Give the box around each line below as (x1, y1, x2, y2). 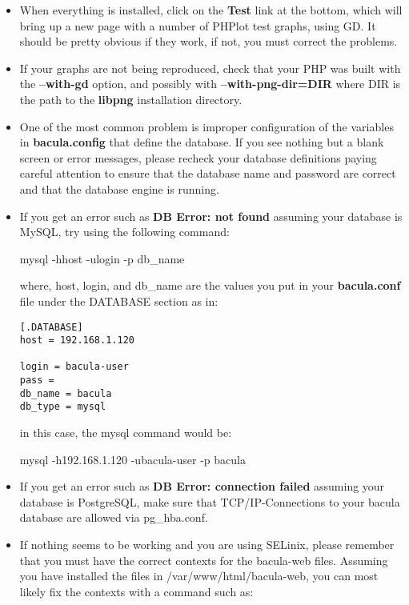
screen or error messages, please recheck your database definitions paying (19, 149, 377, 166)
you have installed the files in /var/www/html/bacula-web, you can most (19, 567, 379, 584)
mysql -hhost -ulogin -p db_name (19, 250, 185, 266)
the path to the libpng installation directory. (19, 90, 243, 107)
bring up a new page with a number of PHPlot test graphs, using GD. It (19, 17, 376, 34)
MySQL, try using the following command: (19, 223, 230, 240)
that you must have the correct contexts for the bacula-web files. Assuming (19, 551, 388, 568)
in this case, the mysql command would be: (19, 424, 232, 441)
